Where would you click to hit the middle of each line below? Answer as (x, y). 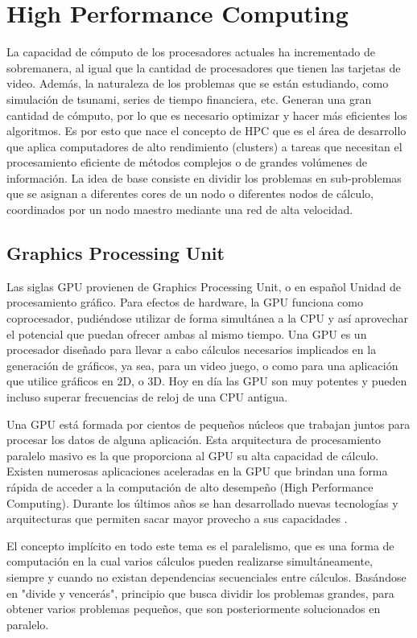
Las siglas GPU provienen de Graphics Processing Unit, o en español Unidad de (204, 286)
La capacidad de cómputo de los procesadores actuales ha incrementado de (191, 52)
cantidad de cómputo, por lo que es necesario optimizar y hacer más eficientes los (207, 115)
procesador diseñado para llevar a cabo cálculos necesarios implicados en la (192, 350)
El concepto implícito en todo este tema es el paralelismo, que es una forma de (200, 545)
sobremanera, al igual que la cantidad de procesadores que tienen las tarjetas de (204, 67)
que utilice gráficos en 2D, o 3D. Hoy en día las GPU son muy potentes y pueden (207, 381)
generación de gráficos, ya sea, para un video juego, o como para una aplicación (202, 365)
